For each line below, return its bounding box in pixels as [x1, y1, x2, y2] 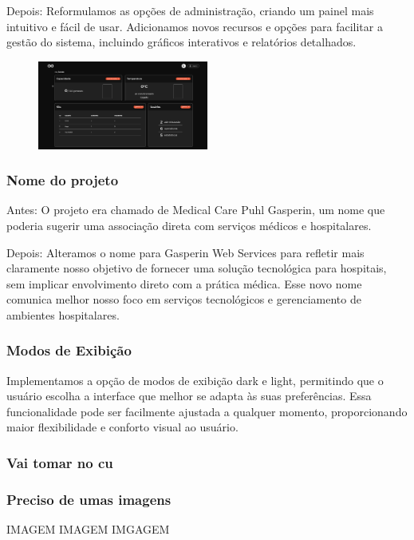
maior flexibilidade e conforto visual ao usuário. [6, 419, 239, 435]
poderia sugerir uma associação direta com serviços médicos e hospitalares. [6, 216, 372, 233]
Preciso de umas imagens [6, 489, 172, 509]
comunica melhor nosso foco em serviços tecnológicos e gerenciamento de [6, 291, 361, 308]
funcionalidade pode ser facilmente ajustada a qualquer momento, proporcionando [6, 403, 408, 419]
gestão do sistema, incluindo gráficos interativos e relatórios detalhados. [6, 34, 357, 50]
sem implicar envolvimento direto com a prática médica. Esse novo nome [6, 275, 362, 292]
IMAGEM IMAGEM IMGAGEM [6, 521, 170, 538]
